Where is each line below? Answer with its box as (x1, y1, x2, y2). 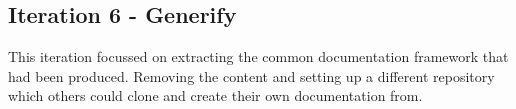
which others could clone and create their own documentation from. (8, 85, 423, 106)
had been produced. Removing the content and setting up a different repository (8, 65, 495, 86)
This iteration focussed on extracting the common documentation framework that (8, 46, 509, 67)
